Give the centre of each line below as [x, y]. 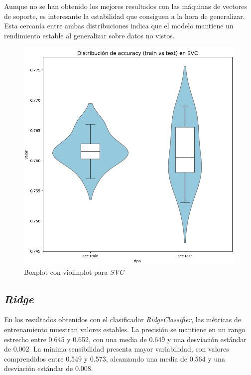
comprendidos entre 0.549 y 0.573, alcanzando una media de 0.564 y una [115, 358]
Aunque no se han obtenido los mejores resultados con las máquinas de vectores [125, 6]
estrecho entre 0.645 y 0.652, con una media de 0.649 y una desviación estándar [125, 339]
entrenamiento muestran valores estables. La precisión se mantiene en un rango [125, 329]
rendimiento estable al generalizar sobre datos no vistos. [89, 35]
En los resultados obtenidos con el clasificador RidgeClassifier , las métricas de [123, 319]
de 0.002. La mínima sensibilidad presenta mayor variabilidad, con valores [117, 349]
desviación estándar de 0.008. [49, 368]
